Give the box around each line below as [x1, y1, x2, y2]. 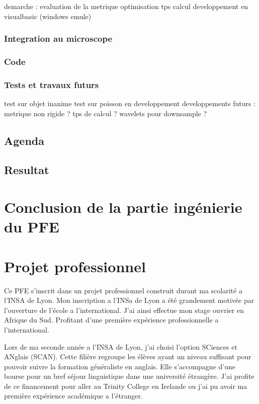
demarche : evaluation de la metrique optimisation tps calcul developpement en [4, 1, 248, 11]
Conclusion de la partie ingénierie [4, 197, 242, 217]
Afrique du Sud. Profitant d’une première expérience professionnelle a [4, 314, 219, 325]
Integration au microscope [4, 32, 113, 45]
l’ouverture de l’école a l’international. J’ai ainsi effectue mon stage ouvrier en [4, 304, 244, 315]
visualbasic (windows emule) [4, 11, 92, 21]
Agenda [4, 132, 44, 148]
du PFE [4, 216, 59, 237]
